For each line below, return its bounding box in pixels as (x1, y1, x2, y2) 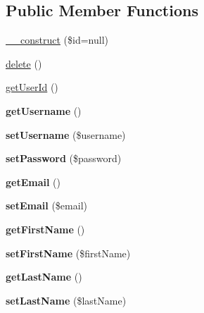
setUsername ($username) (6, 127, 126, 142)
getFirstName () (6, 221, 85, 236)
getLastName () (6, 269, 82, 284)
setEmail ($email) (6, 198, 87, 213)
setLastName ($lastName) (6, 293, 127, 307)
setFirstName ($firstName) (6, 245, 131, 260)
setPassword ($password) (6, 151, 122, 166)
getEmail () (6, 174, 61, 189)
